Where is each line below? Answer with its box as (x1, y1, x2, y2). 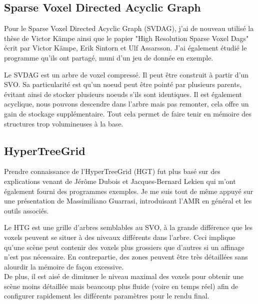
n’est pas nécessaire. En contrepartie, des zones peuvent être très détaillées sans (4, 251, 248, 262)
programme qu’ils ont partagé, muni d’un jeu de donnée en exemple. (4, 52, 213, 62)
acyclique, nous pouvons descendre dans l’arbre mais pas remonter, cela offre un (4, 98, 249, 109)
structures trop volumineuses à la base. (4, 118, 123, 128)
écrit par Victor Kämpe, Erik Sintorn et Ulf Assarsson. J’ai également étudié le (4, 42, 247, 53)
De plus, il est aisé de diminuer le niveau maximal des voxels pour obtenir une (4, 271, 244, 281)
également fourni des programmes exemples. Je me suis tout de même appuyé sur (4, 185, 253, 196)
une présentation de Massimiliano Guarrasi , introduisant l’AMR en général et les (4, 195, 252, 206)
